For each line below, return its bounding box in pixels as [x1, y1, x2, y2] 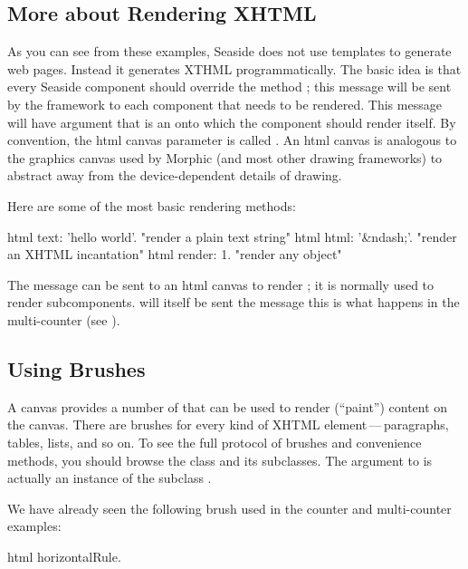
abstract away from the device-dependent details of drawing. [7, 166, 342, 185]
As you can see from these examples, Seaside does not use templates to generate [7, 42, 452, 61]
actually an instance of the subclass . [7, 468, 212, 487]
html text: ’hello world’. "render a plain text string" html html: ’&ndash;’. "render [7, 227, 457, 246]
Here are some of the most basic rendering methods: [7, 196, 296, 215]
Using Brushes [7, 354, 146, 382]
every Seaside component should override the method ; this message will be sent [7, 77, 452, 96]
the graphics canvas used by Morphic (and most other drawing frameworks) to [7, 148, 443, 167]
